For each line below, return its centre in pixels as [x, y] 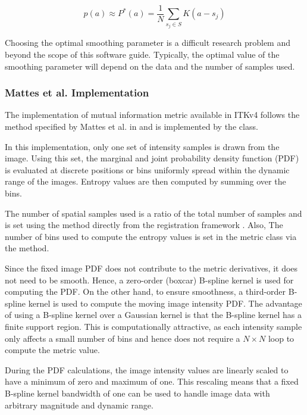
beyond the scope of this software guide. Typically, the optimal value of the [142, 54]
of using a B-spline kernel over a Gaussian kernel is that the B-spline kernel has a [153, 315]
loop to [281, 338]
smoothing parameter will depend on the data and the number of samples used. [150, 66]
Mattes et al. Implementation [77, 93]
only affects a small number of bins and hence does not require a [123, 338]
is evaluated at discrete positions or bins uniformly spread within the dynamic [147, 169]
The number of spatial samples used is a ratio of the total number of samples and [153, 213]
